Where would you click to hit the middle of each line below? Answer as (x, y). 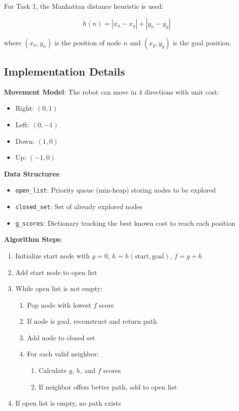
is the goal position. (202, 42)
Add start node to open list (56, 272)
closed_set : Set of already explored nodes (79, 206)
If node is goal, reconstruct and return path (92, 321)
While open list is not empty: (59, 288)
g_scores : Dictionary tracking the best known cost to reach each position (125, 223)
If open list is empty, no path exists (68, 403)
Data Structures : (33, 173)
